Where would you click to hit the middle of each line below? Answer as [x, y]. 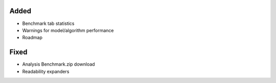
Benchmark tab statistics [48, 23]
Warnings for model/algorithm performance [68, 30]
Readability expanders [46, 71]
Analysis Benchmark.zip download [59, 64]
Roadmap [32, 38]
